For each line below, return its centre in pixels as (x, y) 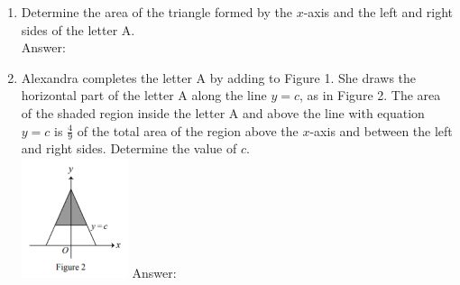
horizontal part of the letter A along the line (144, 95)
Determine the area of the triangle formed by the (156, 12)
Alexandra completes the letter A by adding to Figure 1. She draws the (219, 77)
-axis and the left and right (378, 12)
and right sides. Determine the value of (129, 148)
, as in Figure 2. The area (370, 95)
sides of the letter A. (78, 29)
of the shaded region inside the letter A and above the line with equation (223, 112)
